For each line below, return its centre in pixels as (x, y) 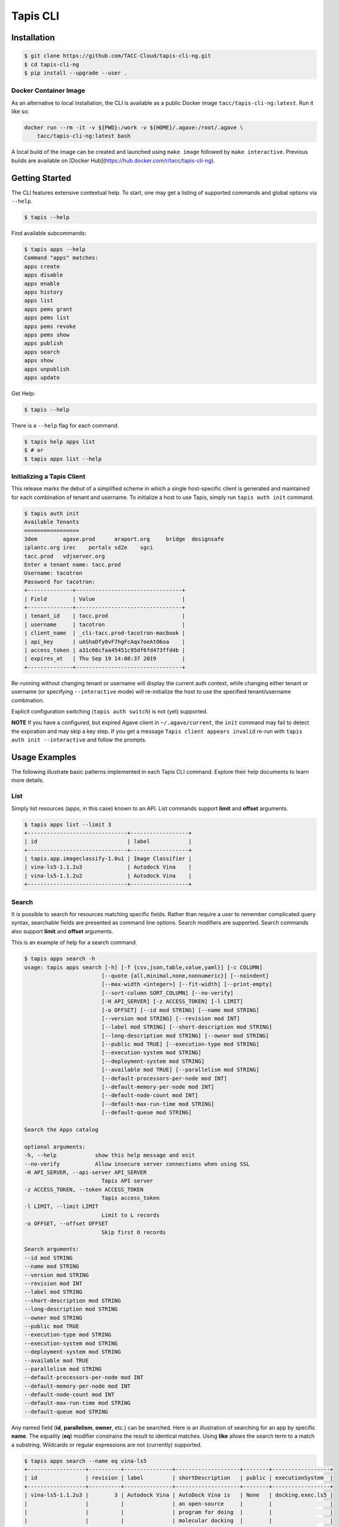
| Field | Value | (105, 599)
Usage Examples (44, 757)
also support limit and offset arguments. (62, 931)
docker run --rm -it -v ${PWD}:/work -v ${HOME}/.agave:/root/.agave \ (134, 128)
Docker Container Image (48, 90)
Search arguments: (52, 1249)
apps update (42, 377)
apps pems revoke (50, 326)
